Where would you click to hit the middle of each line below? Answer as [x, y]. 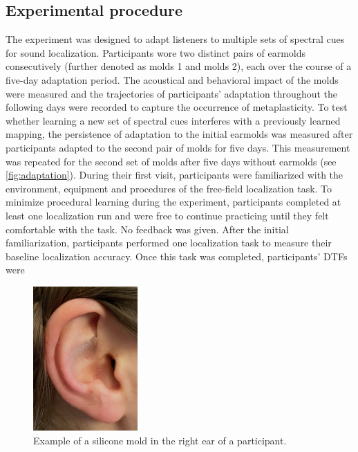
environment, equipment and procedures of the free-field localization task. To [169, 188]
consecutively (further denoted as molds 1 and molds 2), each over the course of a [179, 66]
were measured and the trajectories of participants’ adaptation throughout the [172, 93]
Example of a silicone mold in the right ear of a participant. [160, 440]
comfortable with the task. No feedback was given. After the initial [147, 229]
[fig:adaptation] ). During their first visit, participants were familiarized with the [175, 175]
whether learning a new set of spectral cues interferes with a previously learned [173, 120]
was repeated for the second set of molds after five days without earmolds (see [171, 161]
